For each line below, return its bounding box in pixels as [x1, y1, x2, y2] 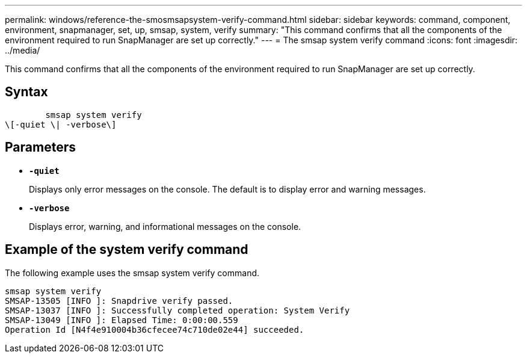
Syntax [5, 84, 48, 100]
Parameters [5, 140, 76, 155]
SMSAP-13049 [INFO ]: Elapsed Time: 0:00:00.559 [5, 315, 238, 325]
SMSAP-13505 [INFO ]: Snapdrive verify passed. [5, 295, 233, 306]
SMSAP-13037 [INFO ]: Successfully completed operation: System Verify [5, 305, 350, 315]
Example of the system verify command [5, 242, 248, 258]
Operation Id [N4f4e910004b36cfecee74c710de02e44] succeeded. [5, 324, 304, 335]
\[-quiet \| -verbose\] [5, 119, 117, 129]
